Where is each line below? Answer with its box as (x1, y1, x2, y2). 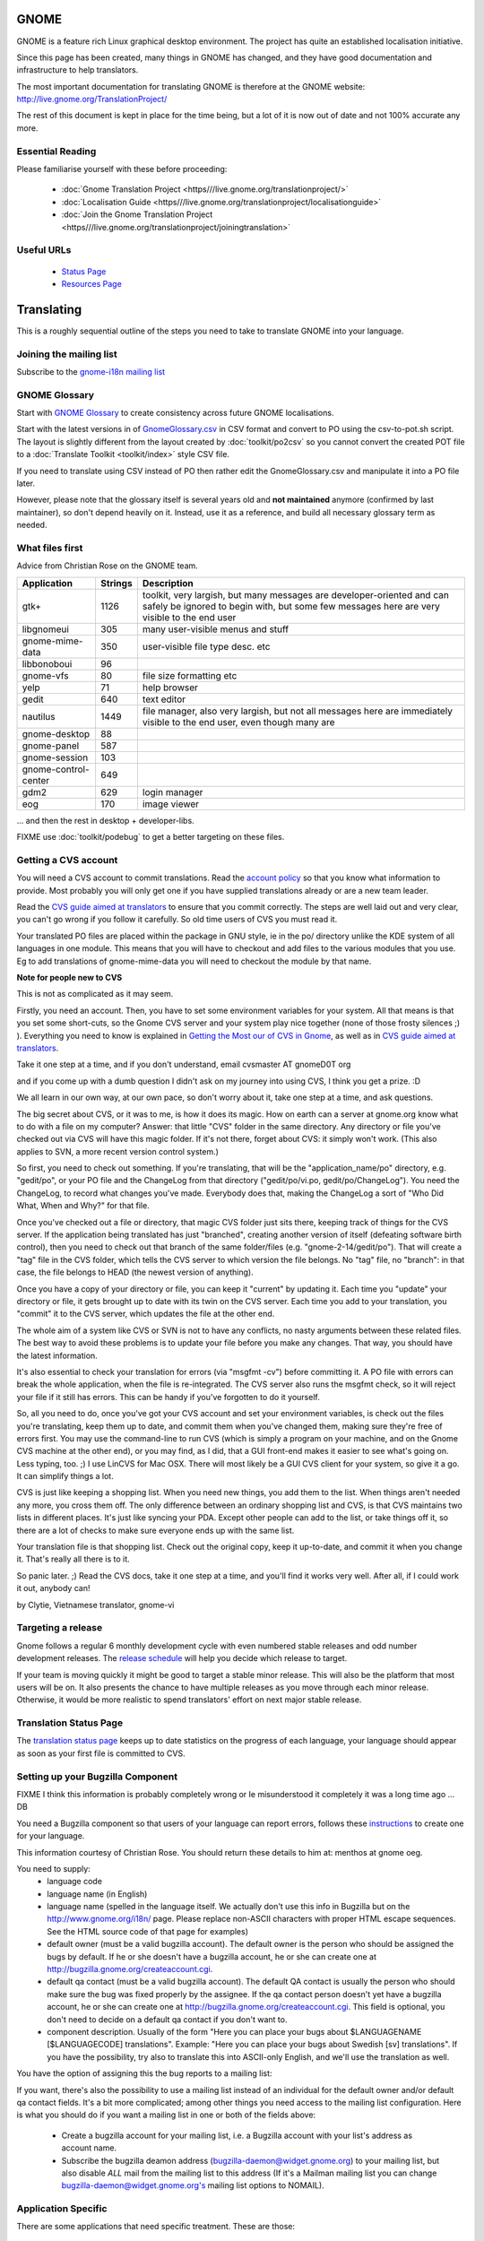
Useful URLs (16, 244, 72, 256)
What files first (16, 541, 83, 554)
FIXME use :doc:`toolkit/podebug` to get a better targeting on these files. (16, 832, 285, 843)
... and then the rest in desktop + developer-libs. (16, 815, 194, 826)
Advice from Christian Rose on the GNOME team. (16, 560, 199, 571)
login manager (142, 785, 203, 798)
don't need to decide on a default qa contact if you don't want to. (47, 2013, 288, 2025)
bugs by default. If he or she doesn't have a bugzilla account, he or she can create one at (47, 1951, 376, 1962)
